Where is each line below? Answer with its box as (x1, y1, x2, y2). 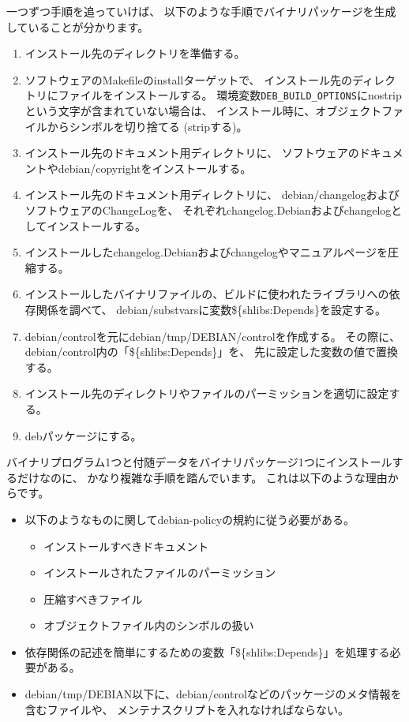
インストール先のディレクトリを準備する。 (24, 45, 246, 62)
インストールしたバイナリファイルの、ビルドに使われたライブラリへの (24, 286, 389, 302)
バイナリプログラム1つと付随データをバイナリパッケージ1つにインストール (6, 454, 392, 470)
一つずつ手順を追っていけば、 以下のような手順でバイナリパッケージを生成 (6, 3, 396, 19)
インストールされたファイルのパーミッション (43, 564, 276, 581)
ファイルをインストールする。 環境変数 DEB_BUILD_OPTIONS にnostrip (58, 87, 402, 103)
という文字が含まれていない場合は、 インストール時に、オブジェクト (24, 103, 382, 119)
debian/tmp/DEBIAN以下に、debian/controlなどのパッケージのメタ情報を (24, 686, 402, 702)
